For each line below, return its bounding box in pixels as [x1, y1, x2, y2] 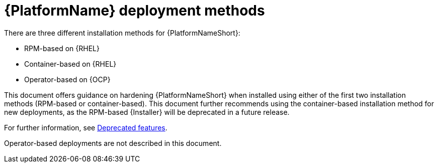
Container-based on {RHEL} [24, 59, 117, 68]
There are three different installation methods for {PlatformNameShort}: [4, 28, 240, 37]
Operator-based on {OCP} [24, 75, 111, 84]
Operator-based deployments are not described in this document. [4, 138, 222, 147]
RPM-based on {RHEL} [24, 44, 100, 53]
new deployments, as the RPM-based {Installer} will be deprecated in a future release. [4, 107, 290, 116]
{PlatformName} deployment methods [4, 2, 265, 19]
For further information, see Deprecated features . [4, 123, 167, 132]
